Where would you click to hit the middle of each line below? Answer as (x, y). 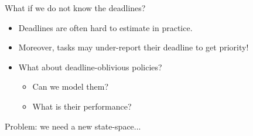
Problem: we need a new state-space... (73, 126)
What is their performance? (82, 106)
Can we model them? (71, 86)
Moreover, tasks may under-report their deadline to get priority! (134, 47)
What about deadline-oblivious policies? (90, 67)
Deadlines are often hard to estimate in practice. (105, 27)
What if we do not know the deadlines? (75, 8)
